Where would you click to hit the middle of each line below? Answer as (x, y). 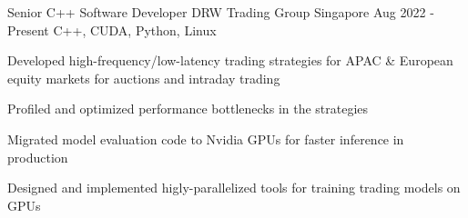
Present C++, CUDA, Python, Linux (112, 30)
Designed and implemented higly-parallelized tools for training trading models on (234, 188)
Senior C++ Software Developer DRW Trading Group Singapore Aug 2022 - (221, 12)
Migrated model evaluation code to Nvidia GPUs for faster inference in (206, 139)
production (38, 157)
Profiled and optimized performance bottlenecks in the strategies (188, 109)
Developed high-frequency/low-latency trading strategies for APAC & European (230, 60)
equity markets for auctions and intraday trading (144, 78)
